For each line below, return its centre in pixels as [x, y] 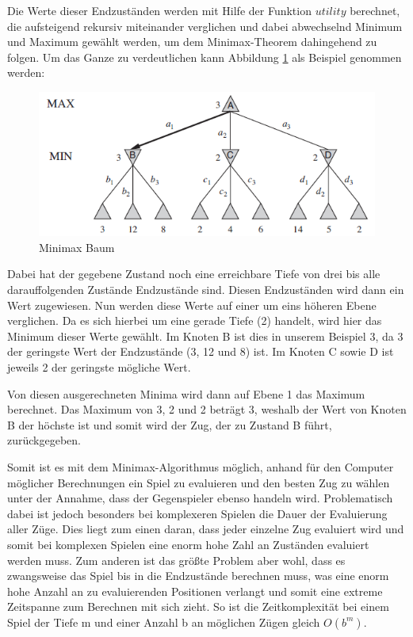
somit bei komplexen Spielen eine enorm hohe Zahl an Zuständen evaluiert [188, 544]
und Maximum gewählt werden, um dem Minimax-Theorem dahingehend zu [192, 42]
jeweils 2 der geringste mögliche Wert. [99, 366]
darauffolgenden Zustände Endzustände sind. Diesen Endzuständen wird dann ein [206, 290]
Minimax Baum [77, 247]
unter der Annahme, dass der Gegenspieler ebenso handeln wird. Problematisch [200, 498]
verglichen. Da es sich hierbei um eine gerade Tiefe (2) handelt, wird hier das [195, 320]
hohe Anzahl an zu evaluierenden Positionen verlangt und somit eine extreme [195, 591]
